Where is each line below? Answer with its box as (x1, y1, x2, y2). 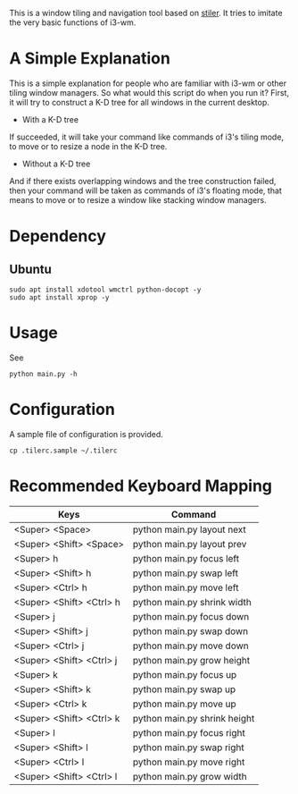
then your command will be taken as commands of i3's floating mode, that (9, 185, 283, 196)
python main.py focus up (132, 668, 237, 680)
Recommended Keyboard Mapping (9, 476, 273, 495)
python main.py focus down (132, 610, 250, 622)
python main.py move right (132, 756, 245, 768)
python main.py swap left (132, 567, 239, 579)
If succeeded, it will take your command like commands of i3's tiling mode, (9, 131, 284, 142)
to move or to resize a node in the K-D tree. (9, 140, 168, 151)
